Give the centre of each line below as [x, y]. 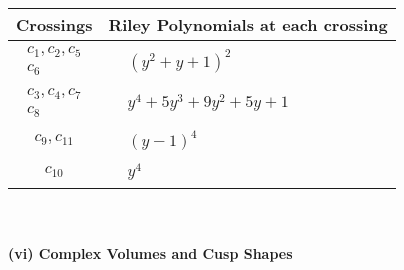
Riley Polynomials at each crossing [248, 24]
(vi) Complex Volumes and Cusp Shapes [150, 253]
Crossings [54, 24]
